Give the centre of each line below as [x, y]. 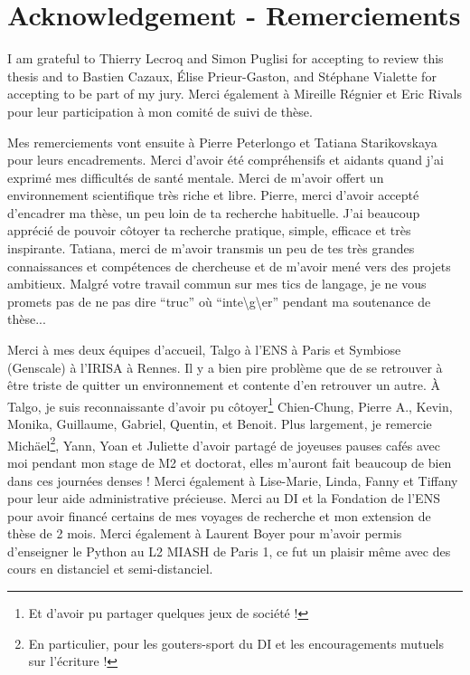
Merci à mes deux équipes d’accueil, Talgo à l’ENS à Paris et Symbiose [204, 350]
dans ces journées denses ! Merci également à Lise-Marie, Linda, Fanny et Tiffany [233, 480]
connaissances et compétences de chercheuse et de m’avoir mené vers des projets [229, 266]
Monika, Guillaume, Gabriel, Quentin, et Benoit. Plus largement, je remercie [220, 424]
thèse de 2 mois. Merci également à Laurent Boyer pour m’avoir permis [205, 533]
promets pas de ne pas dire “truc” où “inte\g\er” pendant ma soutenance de [219, 301]
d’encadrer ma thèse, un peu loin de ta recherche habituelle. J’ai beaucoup [214, 212]
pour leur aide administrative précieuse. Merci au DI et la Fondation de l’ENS [224, 498]
